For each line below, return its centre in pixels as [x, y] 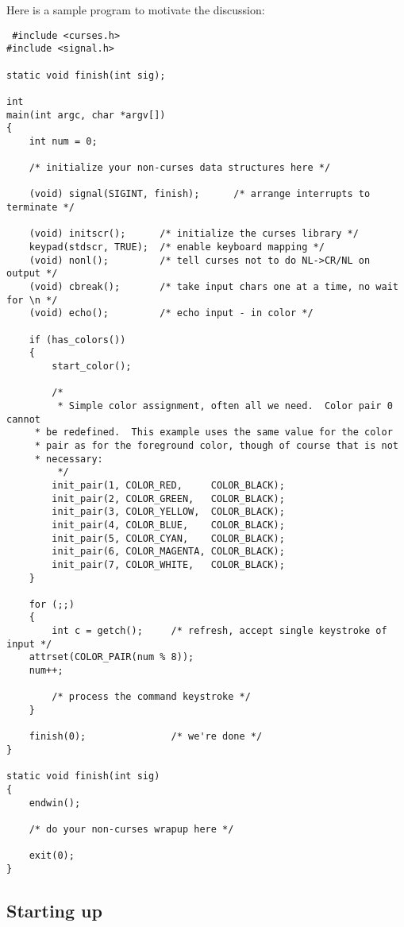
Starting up [54, 910]
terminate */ [40, 208]
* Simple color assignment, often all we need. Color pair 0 [225, 406]
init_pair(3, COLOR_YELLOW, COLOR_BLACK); [168, 512]
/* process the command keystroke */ [151, 697]
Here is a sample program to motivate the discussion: [136, 10]
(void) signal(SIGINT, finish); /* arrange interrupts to [200, 194]
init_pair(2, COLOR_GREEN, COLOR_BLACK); [168, 498]
